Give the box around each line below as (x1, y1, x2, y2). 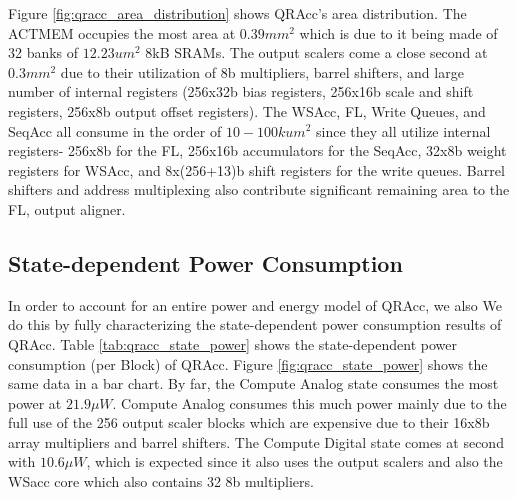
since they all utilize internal (316, 120, 491, 141)
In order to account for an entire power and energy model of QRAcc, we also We (8, 294, 502, 315)
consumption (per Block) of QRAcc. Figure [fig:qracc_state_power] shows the (8, 353, 488, 374)
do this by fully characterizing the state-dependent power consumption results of (8, 314, 502, 335)
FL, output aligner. (8, 198, 126, 219)
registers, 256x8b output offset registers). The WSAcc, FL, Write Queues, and (8, 100, 486, 121)
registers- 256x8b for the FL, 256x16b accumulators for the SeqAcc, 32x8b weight (8, 140, 507, 161)
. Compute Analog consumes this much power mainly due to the (112, 392, 507, 413)
